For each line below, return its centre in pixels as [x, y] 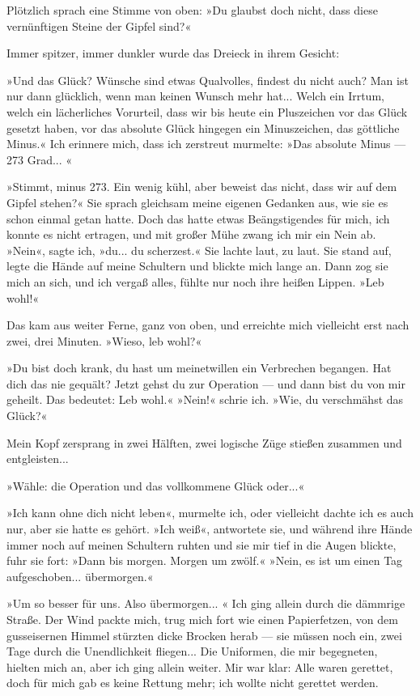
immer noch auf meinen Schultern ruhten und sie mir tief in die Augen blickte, [202, 544]
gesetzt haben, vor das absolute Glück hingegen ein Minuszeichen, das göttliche [203, 127]
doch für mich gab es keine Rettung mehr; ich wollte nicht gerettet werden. [193, 683]
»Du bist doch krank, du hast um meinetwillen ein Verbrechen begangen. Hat [199, 368]
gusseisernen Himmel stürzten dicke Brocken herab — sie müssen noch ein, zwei [204, 635]
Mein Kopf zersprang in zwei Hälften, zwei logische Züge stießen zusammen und [204, 442]
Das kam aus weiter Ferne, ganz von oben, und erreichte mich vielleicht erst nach [208, 325]
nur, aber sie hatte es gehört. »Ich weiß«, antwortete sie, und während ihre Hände [210, 529]
